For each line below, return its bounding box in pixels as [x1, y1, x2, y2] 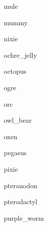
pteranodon [4, 180, 37, 190]
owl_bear [4, 115, 32, 125]
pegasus [4, 147, 27, 158]
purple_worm [4, 212, 44, 223]
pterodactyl [4, 196, 37, 207]
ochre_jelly [4, 49, 37, 60]
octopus [4, 66, 27, 76]
